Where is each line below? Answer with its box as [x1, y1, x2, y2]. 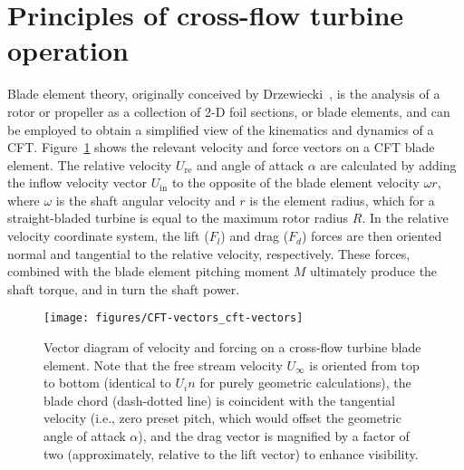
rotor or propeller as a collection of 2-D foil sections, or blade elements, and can [7, 101, 450, 120]
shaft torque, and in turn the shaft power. [7, 279, 240, 298]
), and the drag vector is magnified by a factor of [138, 427, 410, 446]
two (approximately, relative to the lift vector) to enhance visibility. [43, 444, 419, 463]
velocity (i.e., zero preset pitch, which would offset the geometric [43, 408, 401, 427]
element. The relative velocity [7, 155, 172, 174]
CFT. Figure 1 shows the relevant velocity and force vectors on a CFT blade [7, 138, 435, 157]
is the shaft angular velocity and [55, 190, 236, 209]
